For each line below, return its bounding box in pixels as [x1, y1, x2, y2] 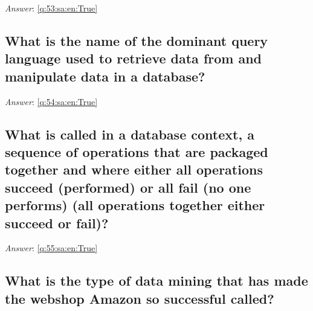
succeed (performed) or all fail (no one [5, 178, 251, 196]
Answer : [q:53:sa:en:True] [5, 2, 98, 14]
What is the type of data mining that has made [5, 271, 308, 290]
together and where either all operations [5, 160, 263, 179]
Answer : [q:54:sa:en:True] [5, 95, 98, 107]
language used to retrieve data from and [5, 49, 262, 68]
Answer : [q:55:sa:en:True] [5, 242, 98, 254]
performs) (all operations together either [5, 196, 265, 214]
